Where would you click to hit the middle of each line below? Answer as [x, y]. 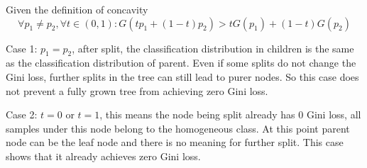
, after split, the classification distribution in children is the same [213, 48]
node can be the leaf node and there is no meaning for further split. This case [175, 142]
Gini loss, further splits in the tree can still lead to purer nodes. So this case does [182, 76]
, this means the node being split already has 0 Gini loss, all [230, 114]
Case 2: [22, 114]
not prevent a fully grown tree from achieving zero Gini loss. [137, 90]
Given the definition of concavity [77, 9]
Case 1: [22, 48]
